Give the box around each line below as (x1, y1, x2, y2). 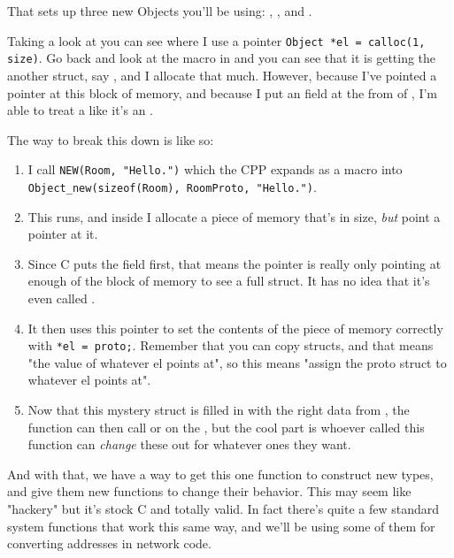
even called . (27, 288, 96, 307)
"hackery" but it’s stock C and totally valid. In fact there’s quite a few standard (7, 499, 440, 517)
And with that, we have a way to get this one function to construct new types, (7, 464, 434, 483)
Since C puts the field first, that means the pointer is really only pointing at (27, 254, 442, 272)
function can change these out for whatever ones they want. (27, 435, 351, 454)
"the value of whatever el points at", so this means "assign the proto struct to (27, 353, 447, 371)
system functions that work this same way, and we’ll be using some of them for (7, 516, 435, 535)
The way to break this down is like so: (7, 130, 214, 149)
